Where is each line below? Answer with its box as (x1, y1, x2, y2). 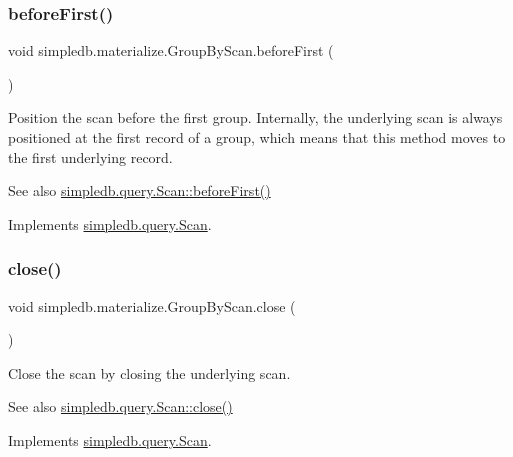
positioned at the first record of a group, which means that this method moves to (8, 127, 506, 147)
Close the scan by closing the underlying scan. (8, 362, 291, 383)
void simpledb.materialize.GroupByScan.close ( (8, 295, 296, 316)
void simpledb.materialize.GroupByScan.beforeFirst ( (8, 40, 334, 61)
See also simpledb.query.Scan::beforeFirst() (8, 180, 271, 201)
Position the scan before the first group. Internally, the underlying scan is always (8, 107, 503, 128)
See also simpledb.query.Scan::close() (8, 396, 233, 417)
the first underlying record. (8, 146, 173, 167)
